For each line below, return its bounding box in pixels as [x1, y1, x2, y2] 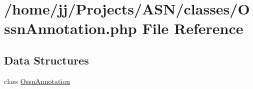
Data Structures [4, 52, 89, 67]
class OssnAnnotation [4, 75, 70, 86]
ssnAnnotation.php [4, 18, 137, 38]
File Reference [142, 18, 243, 38]
